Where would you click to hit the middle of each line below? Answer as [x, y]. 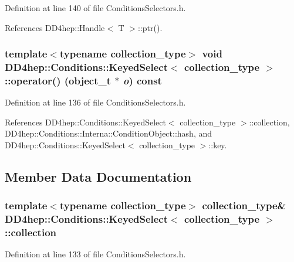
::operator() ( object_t [58, 80]
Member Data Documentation [98, 177]
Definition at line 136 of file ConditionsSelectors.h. [95, 102]
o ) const [142, 80]
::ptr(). [150, 27]
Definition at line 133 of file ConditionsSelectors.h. [95, 254]
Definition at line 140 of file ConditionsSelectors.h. [95, 8]
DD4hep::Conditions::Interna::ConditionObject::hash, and [109, 133]
